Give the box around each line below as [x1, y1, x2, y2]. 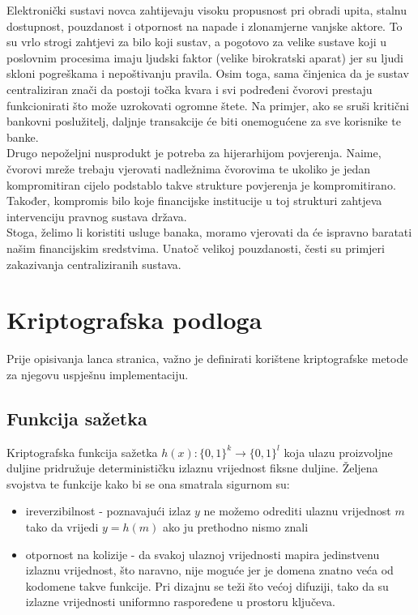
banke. [6, 128, 39, 145]
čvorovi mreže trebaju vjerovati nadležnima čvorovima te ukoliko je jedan [6, 160, 370, 177]
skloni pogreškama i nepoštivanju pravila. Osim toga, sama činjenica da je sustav [6, 65, 409, 82]
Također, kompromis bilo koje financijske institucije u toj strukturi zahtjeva [6, 192, 382, 209]
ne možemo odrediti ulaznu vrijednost [203, 502, 391, 519]
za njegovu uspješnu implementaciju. [6, 365, 189, 382]
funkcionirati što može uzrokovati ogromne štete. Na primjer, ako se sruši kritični [6, 96, 409, 113]
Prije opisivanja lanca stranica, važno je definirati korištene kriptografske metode [6, 350, 408, 367]
